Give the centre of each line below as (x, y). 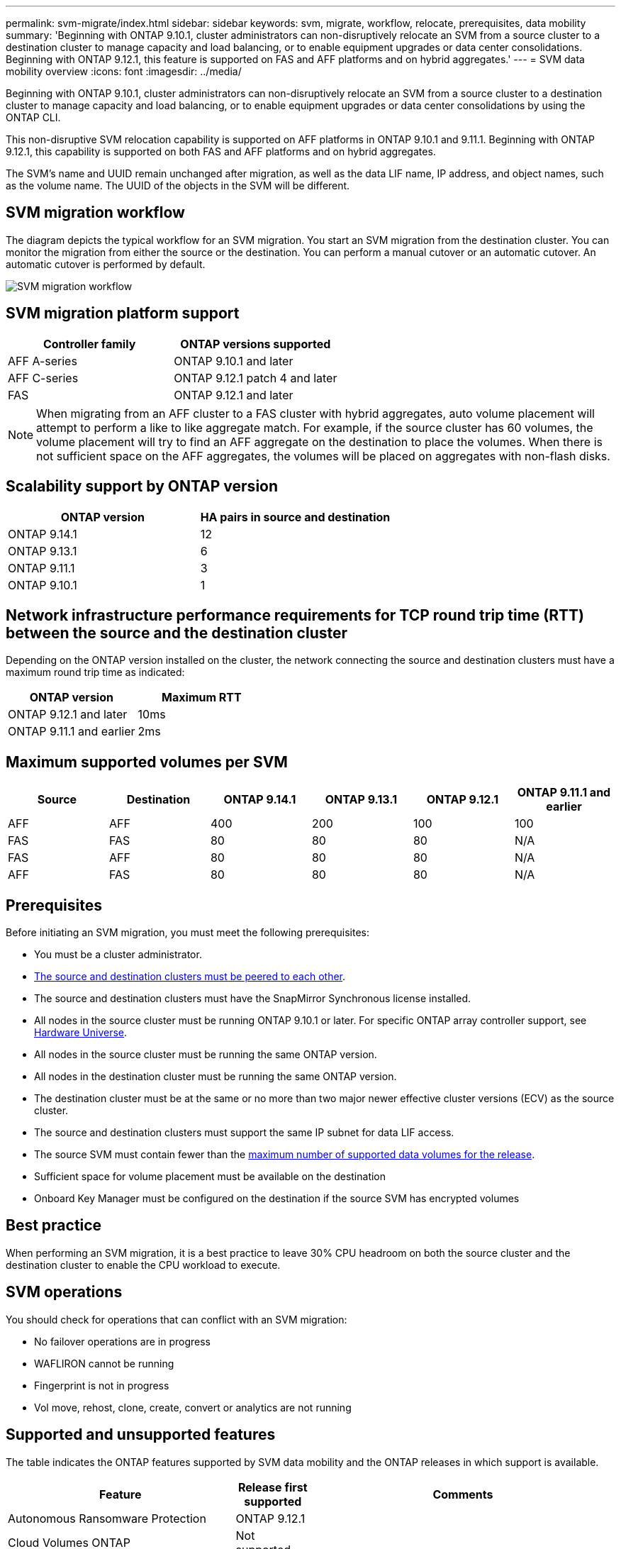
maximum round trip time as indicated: (95, 672)
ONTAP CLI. (33, 117)
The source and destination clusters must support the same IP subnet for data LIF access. (244, 1133)
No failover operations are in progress (122, 1341)
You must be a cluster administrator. (118, 955)
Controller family (89, 344)
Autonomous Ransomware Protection (107, 1518)
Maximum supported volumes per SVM (147, 762)
